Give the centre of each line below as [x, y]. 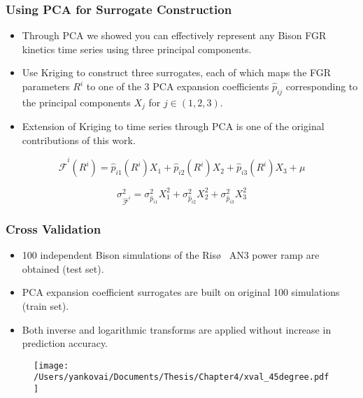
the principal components [76, 102]
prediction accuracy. [65, 343]
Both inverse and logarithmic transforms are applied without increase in [177, 329]
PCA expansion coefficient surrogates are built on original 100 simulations [181, 292]
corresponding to [322, 86]
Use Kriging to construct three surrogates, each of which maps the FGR [177, 72]
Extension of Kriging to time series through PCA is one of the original [173, 126]
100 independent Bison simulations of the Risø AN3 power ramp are [171, 255]
